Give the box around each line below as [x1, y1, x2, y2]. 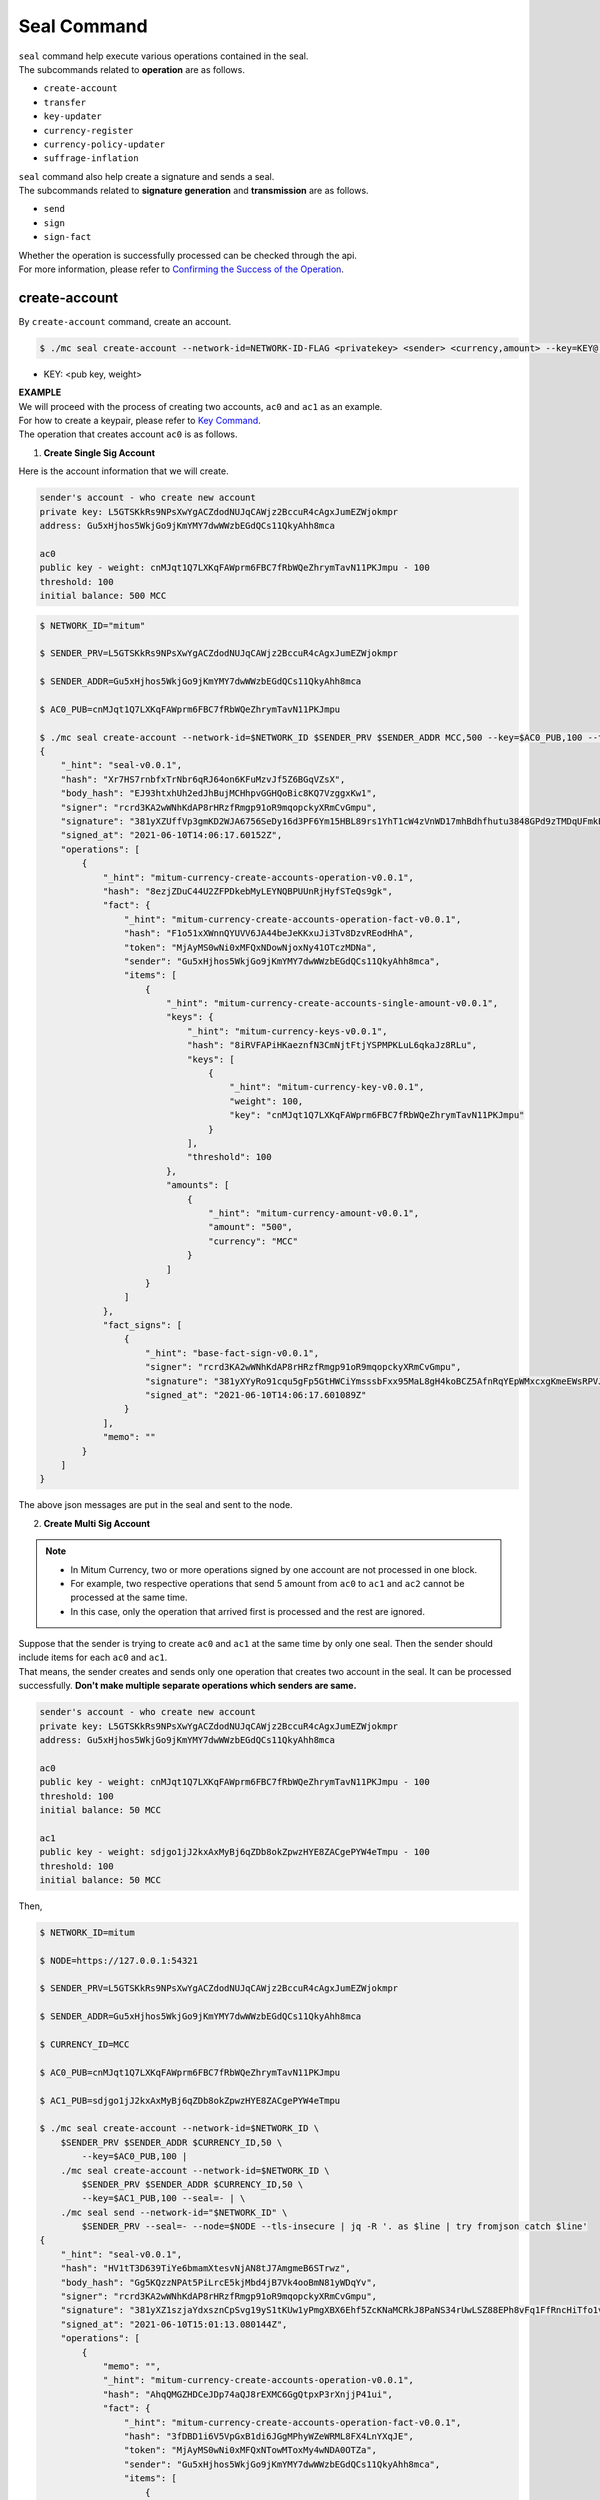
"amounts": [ [165, 1180, 230, 1191]
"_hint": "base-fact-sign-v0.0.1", [145, 1347, 320, 1359]
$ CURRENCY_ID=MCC [39, 2039, 130, 2050]
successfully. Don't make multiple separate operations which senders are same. [18, 1680, 357, 1692]
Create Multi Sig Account [43, 1517, 150, 1529]
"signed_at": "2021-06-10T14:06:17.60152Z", [60, 830, 283, 841]
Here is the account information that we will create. [18, 465, 229, 477]
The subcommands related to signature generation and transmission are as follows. [18, 185, 369, 197]
